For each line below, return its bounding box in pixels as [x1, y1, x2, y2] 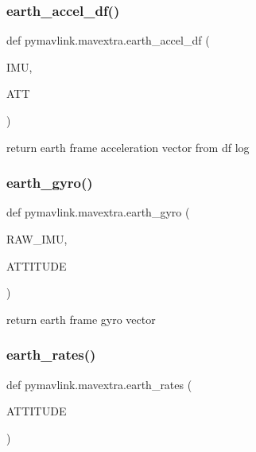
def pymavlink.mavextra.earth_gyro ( [6, 204, 190, 220]
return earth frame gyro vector [6, 310, 156, 327]
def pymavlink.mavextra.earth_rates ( [6, 376, 192, 392]
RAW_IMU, [6, 231, 68, 247]
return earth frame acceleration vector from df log [6, 138, 250, 155]
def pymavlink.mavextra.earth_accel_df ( [6, 32, 210, 49]
